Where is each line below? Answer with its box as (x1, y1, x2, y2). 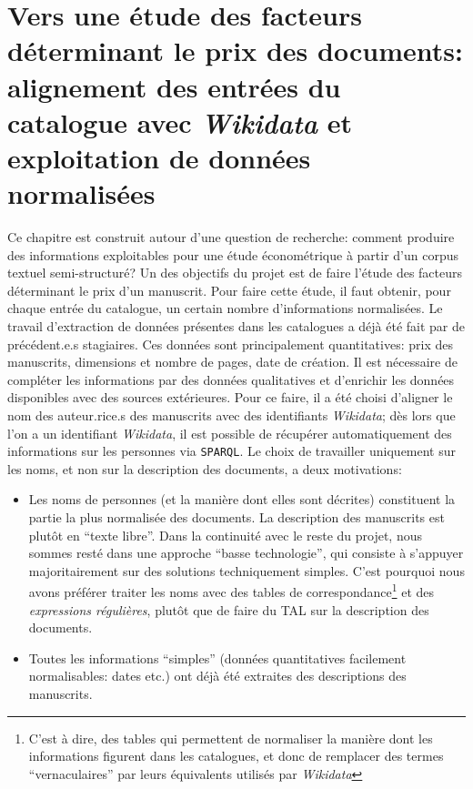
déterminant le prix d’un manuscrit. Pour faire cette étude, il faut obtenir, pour (7, 280, 451, 299)
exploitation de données (7, 138, 311, 176)
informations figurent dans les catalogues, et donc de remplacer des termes (28, 746, 444, 765)
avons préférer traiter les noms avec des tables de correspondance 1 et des (28, 580, 435, 602)
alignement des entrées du (7, 67, 341, 105)
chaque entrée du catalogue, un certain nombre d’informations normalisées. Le (7, 298, 443, 318)
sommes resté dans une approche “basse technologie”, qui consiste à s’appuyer (28, 543, 464, 562)
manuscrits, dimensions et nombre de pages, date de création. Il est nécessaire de (7, 352, 458, 371)
